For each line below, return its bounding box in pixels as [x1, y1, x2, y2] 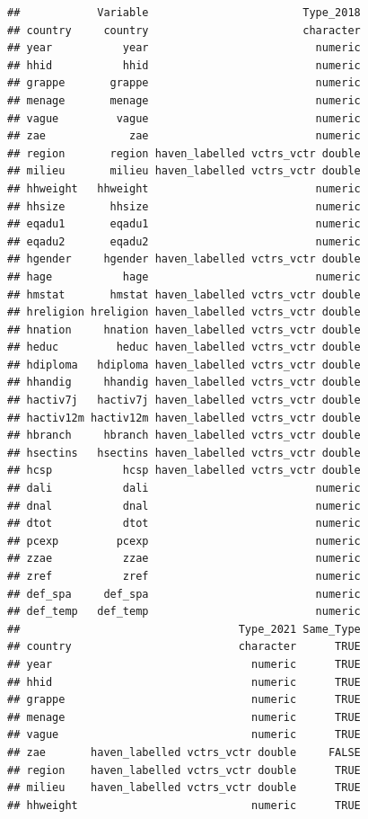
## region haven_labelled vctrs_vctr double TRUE [7, 763, 361, 777]
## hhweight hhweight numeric [7, 182, 361, 195]
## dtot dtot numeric [7, 517, 361, 530]
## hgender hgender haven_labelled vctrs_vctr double [7, 253, 361, 266]
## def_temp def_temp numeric [7, 605, 361, 619]
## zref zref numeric [7, 570, 361, 583]
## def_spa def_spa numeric [7, 587, 361, 601]
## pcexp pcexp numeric [7, 534, 361, 547]
